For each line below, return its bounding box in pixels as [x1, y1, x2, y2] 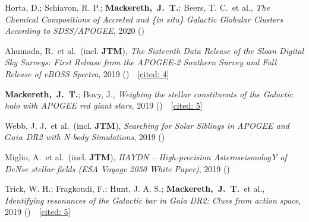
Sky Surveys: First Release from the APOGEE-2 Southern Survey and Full [5, 56, 277, 68]
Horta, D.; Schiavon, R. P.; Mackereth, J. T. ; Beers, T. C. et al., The [5, 1, 270, 13]
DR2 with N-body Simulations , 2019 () [26, 131, 165, 143]
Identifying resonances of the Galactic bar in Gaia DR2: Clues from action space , [5, 194, 301, 206]
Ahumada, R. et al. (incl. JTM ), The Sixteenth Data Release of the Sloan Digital [5, 44, 304, 56]
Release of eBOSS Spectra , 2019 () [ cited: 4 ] [5, 67, 169, 80]
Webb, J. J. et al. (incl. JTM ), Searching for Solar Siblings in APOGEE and [5, 119, 289, 131]
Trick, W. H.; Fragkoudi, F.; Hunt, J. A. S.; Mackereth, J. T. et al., [5, 182, 265, 195]
